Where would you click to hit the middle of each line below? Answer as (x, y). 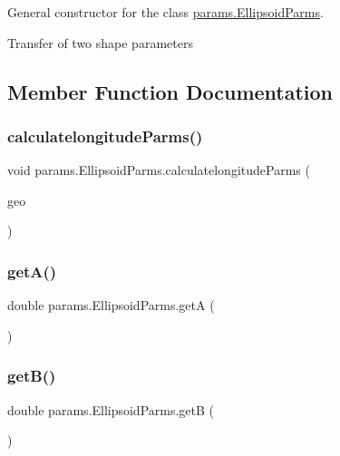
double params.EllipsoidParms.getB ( (111, 409)
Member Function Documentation (170, 91)
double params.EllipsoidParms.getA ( (111, 305)
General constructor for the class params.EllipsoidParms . (165, 12)
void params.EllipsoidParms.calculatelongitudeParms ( (159, 170)
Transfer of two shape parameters (100, 42)
